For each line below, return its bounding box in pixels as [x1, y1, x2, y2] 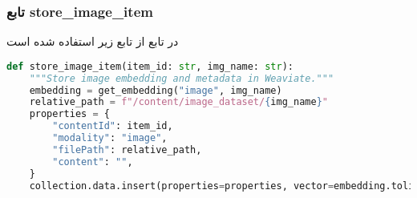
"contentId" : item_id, [52, 120, 173, 132]
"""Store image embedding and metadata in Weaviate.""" [29, 72, 334, 84]
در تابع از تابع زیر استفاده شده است [6, 33, 179, 50]
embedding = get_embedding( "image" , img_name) [29, 84, 282, 96]
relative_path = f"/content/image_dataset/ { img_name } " [29, 96, 328, 108]
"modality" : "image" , [52, 132, 168, 144]
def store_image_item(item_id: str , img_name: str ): [6, 60, 294, 72]
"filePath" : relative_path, [52, 143, 202, 156]
